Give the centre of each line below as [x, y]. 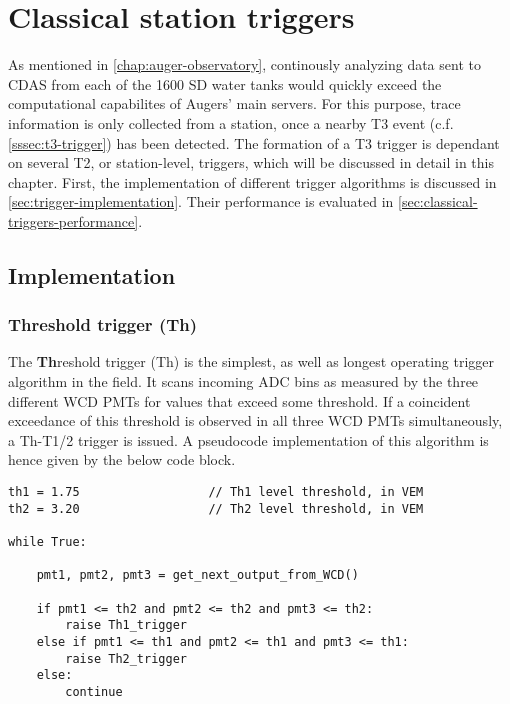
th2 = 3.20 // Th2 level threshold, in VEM [216, 508]
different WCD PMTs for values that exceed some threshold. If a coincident [239, 400]
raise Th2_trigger [126, 658]
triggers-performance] [73, 220]
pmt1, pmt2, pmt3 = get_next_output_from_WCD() [197, 575]
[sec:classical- [438, 201]
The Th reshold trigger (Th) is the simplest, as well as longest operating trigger [251, 361]
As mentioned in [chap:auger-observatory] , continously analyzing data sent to [244, 64]
